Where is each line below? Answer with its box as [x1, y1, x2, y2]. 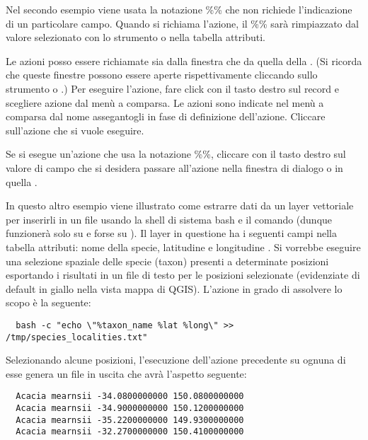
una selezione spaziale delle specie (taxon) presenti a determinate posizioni [6, 253, 329, 268]
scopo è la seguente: [6, 295, 91, 310]
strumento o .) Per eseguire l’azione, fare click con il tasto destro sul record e [6, 81, 339, 95]
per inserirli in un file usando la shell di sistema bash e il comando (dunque [6, 212, 333, 226]
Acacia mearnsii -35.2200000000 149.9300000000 [16, 415, 244, 425]
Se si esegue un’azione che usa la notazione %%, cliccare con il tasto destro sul [6, 146, 346, 161]
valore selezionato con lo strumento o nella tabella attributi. [6, 30, 265, 45]
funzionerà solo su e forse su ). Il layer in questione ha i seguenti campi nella [6, 226, 337, 241]
